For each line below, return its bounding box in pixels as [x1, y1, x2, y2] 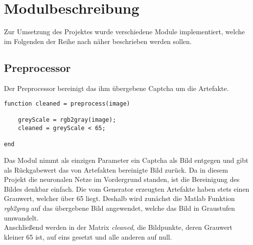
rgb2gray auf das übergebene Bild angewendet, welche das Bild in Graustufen [4, 203, 235, 213]
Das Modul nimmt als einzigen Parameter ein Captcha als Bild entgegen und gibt [4, 155, 249, 165]
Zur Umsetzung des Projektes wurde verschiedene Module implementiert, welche [4, 26, 245, 37]
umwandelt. [4, 212, 39, 223]
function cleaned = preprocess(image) [4, 100, 130, 108]
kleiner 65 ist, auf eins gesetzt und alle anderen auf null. [4, 231, 172, 242]
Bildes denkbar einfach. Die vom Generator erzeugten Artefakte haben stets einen [4, 183, 250, 194]
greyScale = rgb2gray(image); [18, 116, 116, 124]
